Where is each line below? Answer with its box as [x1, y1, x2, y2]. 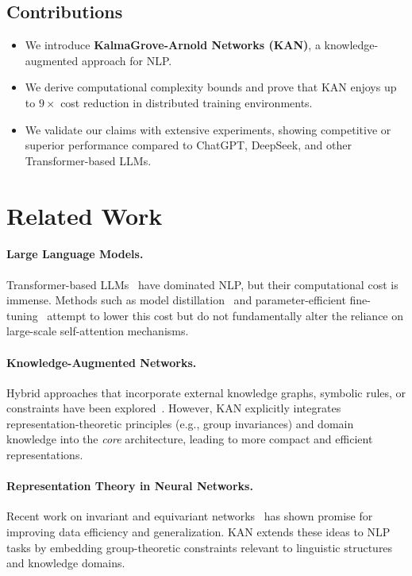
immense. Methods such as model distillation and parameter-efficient [6, 292, 346, 308]
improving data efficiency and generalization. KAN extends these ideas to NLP [6, 524, 391, 540]
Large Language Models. [6, 245, 144, 262]
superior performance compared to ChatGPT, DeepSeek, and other [25, 137, 352, 153]
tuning [6, 307, 38, 323]
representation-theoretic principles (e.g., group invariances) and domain [6, 415, 354, 431]
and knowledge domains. [6, 555, 125, 571]
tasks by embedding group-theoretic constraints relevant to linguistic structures [6, 539, 393, 555]
